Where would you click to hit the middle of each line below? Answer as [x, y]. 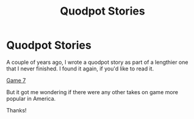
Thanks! [16, 110]
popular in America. [31, 98]
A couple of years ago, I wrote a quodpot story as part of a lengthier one [97, 62]
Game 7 [16, 80]
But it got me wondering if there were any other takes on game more [92, 92]
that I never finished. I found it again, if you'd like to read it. [80, 69]
